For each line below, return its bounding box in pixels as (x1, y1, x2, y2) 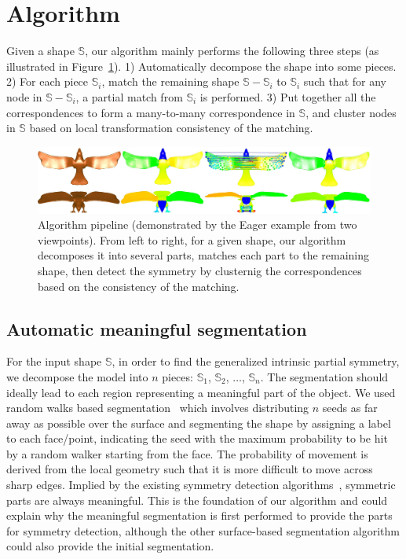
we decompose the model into (6, 368, 148, 384)
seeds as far (322, 399, 378, 416)
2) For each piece (6, 73, 89, 90)
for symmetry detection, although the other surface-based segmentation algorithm (6, 522, 401, 539)
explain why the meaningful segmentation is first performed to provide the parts (6, 507, 393, 524)
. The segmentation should (260, 368, 389, 384)
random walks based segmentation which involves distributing (6, 399, 309, 416)
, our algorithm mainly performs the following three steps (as (85, 42, 379, 59)
